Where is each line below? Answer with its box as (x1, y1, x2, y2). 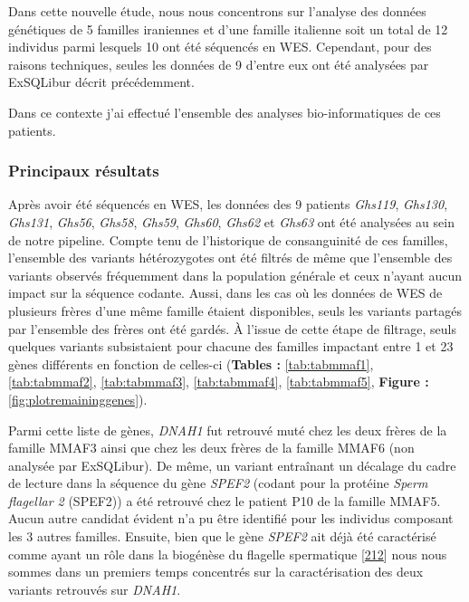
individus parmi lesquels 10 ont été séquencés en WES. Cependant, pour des (8, 37, 432, 56)
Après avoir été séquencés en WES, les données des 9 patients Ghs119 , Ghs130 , (8, 195, 448, 214)
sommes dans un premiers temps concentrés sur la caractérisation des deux (8, 562, 424, 581)
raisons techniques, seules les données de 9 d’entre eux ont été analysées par (8, 54, 429, 73)
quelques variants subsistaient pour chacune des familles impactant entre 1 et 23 (8, 337, 454, 356)
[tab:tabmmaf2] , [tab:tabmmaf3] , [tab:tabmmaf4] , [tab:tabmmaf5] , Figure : (8, 372, 429, 391)
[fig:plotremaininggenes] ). (8, 389, 148, 408)
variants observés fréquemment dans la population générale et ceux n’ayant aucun (8, 265, 462, 284)
